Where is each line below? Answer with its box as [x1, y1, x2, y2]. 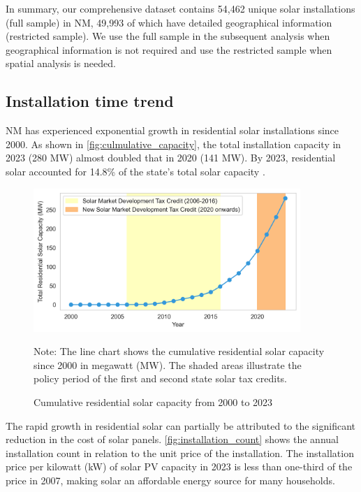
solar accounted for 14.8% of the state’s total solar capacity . [6, 164, 265, 178]
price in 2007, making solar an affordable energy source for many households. [6, 473, 335, 488]
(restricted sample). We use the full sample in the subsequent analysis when [6, 29, 330, 43]
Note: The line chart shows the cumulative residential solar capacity [34, 344, 325, 359]
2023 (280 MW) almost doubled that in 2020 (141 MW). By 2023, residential [6, 150, 336, 165]
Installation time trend [6, 90, 174, 112]
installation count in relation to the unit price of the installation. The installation [6, 445, 354, 460]
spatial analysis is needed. [6, 56, 116, 71]
